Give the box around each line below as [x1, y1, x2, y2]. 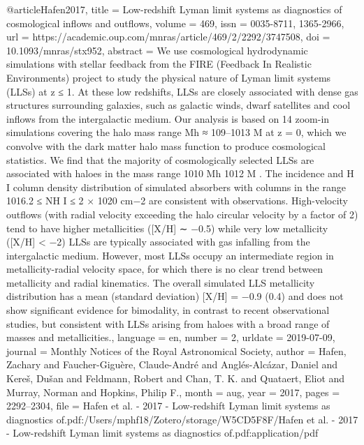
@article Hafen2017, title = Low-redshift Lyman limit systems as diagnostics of [6, 2, 342, 16]
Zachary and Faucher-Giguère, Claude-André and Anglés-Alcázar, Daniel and [6, 357, 338, 372]
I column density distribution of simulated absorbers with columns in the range [6, 179, 346, 194]
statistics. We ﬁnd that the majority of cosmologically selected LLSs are [6, 152, 314, 167]
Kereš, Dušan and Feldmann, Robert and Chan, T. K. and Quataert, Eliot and [6, 371, 345, 386]
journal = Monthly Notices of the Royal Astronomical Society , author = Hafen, [6, 343, 347, 358]
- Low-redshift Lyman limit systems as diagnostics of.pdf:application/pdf [6, 425, 319, 440]
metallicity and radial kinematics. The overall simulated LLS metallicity [6, 275, 315, 289]
